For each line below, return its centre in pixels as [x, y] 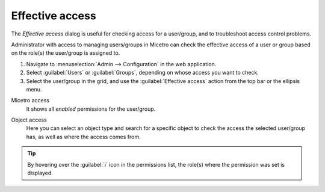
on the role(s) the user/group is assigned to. [66, 53]
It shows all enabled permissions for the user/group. [91, 109]
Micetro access [30, 101]
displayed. [40, 173]
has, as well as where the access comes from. [83, 137]
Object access [29, 120]
